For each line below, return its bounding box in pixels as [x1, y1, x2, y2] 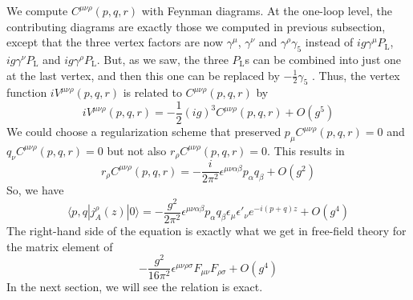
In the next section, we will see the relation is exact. [6, 278, 263, 295]
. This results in [267, 142, 345, 158]
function [6, 84, 47, 101]
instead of [305, 34, 354, 50]
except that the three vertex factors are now [6, 34, 224, 50]
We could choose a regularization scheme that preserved [6, 123, 281, 140]
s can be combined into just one [245, 50, 402, 67]
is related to [123, 84, 182, 101]
